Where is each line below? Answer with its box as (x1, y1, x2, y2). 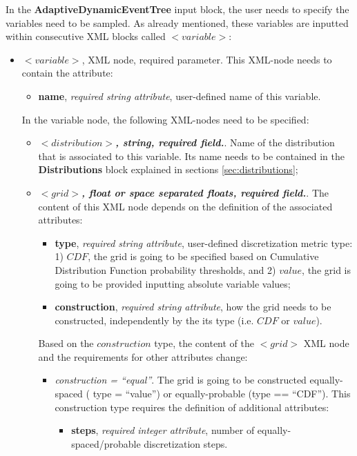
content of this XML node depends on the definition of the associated (38, 199, 333, 213)
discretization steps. (144, 436, 228, 450)
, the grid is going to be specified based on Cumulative (88, 249, 319, 264)
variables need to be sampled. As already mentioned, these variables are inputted (6, 15, 349, 30)
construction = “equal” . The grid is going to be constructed (55, 373, 307, 387)
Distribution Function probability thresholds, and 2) (55, 262, 276, 277)
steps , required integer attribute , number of (71, 423, 255, 437)
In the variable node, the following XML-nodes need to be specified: (21, 112, 309, 126)
